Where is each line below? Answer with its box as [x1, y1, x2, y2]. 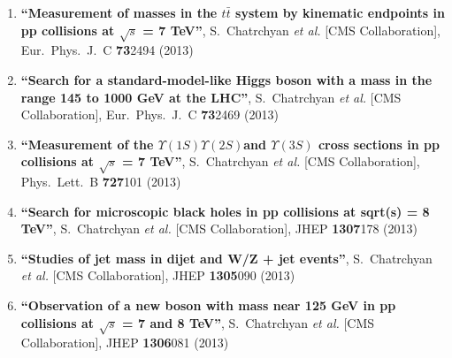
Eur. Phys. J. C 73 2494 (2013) [20, 41, 194, 59]
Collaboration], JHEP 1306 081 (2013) [20, 333, 229, 352]
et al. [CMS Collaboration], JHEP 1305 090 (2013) [20, 266, 295, 285]
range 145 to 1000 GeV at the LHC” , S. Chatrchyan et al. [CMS [20, 88, 402, 106]
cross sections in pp [318, 134, 440, 153]
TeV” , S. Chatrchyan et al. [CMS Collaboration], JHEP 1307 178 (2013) [20, 219, 418, 238]
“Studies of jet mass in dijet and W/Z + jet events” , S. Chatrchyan [20, 248, 433, 267]
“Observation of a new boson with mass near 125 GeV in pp [20, 296, 396, 315]
